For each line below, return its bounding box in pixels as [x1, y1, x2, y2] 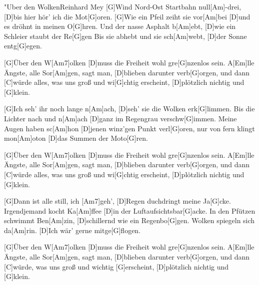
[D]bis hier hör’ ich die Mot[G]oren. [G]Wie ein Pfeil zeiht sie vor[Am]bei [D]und [4, 11, 250, 21]
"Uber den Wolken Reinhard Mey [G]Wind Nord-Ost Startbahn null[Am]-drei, [4, 1, 241, 11]
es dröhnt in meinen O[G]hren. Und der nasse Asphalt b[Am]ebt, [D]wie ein [4, 21, 236, 31]
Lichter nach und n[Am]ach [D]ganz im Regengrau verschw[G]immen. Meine [4, 113, 237, 123]
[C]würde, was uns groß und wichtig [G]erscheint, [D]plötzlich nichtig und [4, 261, 229, 272]
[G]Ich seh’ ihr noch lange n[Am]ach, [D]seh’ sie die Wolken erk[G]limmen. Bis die [4, 103, 255, 114]
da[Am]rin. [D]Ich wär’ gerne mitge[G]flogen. [4, 225, 141, 235]
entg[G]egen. [4, 40, 42, 51]
